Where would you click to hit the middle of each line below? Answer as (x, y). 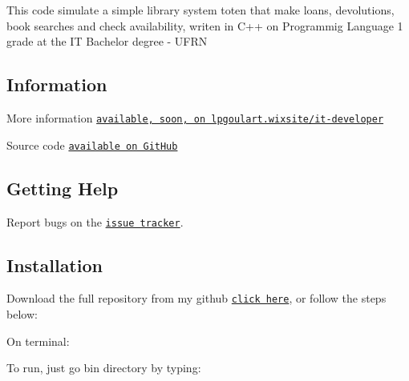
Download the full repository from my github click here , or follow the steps (196, 298)
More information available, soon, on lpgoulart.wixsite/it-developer (195, 117)
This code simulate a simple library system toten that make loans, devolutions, (200, 10)
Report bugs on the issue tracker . (95, 221)
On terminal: (38, 341)
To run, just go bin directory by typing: (104, 368)
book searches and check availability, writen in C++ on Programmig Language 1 (205, 25)
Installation (55, 265)
